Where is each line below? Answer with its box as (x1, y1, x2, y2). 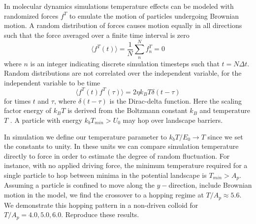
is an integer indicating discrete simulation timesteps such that (30, 58, 220, 68)
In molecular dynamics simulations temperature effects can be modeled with (4, 1, 234, 11)
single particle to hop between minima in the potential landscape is (4, 170, 207, 180)
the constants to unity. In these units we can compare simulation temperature (4, 141, 239, 151)
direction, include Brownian (168, 180, 252, 190)
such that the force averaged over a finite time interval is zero (4, 29, 190, 40)
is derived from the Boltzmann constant (67, 105, 188, 115)
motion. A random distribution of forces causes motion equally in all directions (4, 20, 242, 30)
